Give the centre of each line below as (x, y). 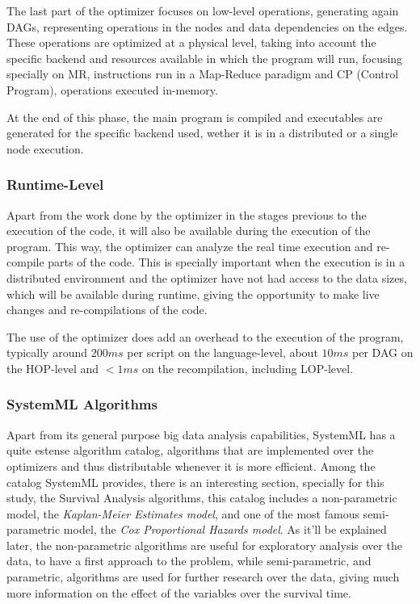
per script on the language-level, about (223, 352)
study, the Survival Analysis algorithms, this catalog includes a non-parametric (202, 498)
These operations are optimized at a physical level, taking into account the (191, 42)
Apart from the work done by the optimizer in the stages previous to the (187, 214)
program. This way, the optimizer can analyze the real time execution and (190, 246)
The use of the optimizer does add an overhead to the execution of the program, (205, 336)
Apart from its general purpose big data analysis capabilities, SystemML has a (201, 434)
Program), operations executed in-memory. (112, 89)
